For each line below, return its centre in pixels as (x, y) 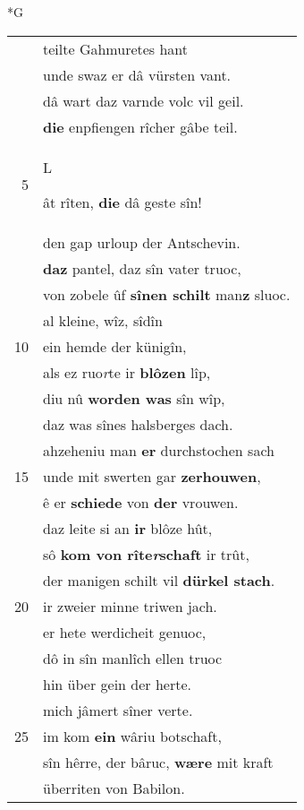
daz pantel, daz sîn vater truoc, (142, 268)
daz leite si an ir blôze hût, (128, 528)
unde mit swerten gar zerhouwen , (152, 476)
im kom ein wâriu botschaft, (132, 736)
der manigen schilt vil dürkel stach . (159, 580)
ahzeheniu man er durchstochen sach (159, 450)
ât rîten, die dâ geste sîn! (122, 202)
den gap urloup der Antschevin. (142, 242)
